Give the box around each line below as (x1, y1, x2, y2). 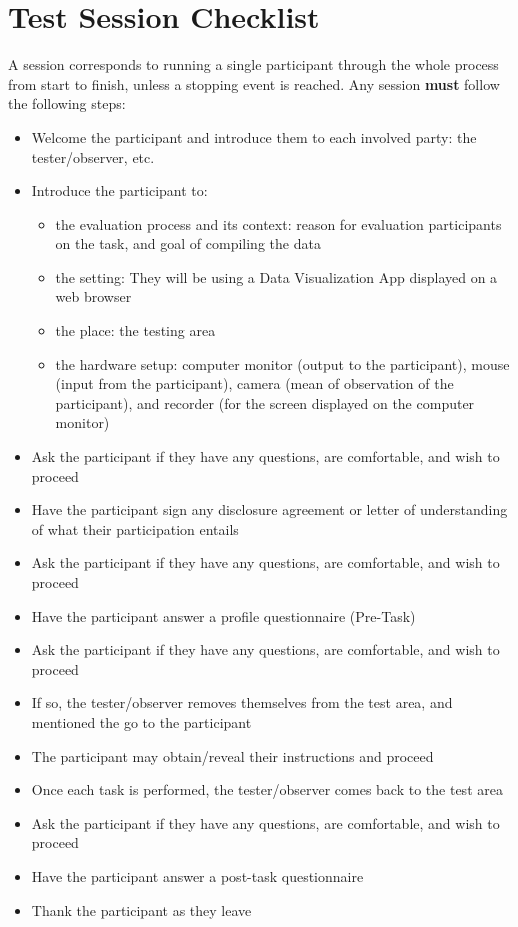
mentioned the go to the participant (31, 711, 252, 732)
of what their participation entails (31, 518, 239, 539)
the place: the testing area (55, 320, 216, 341)
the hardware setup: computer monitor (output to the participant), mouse (55, 353, 510, 374)
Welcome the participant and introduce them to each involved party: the (31, 126, 477, 147)
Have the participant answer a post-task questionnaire (31, 865, 364, 886)
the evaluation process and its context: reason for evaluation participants (55, 213, 502, 234)
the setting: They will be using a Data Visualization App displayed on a (55, 266, 498, 287)
